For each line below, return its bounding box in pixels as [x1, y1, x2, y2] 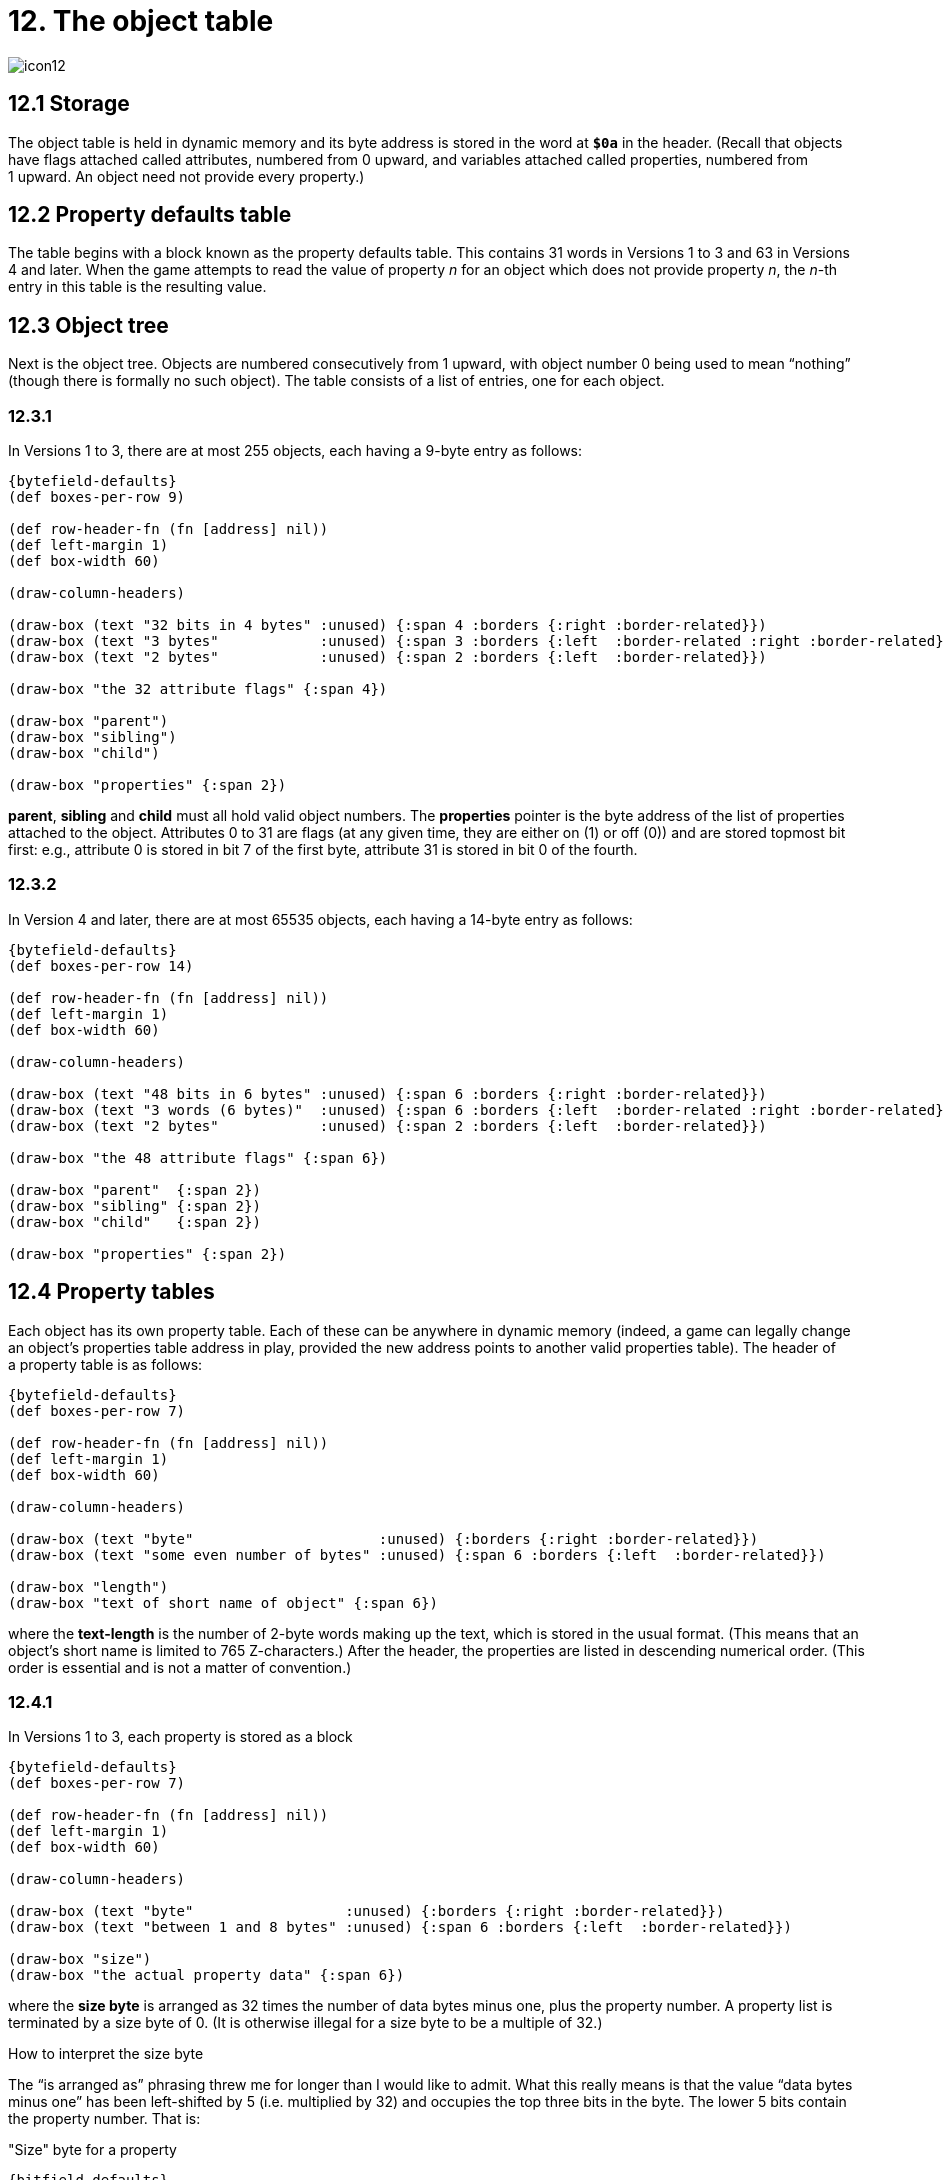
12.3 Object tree [8, 312, 169, 338]
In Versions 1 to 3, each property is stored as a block [8, 1728, 353, 1746]
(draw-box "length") [8, 1578, 169, 1595]
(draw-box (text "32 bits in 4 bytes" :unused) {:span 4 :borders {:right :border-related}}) [8, 617, 767, 634]
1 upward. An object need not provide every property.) [8, 167, 365, 185]
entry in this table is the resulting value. [8, 278, 267, 296]
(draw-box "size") [8, 1951, 152, 1968]
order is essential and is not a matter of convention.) [8, 1658, 352, 1676]
